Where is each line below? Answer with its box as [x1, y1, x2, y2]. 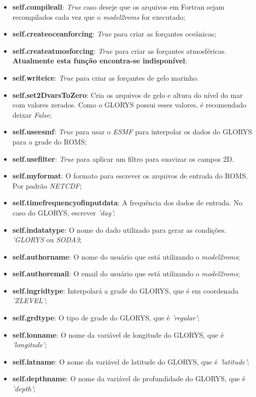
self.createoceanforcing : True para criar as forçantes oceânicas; [12, 28, 217, 39]
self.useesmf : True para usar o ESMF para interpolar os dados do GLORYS [12, 126, 252, 137]
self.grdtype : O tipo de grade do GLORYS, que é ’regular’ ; [12, 312, 200, 323]
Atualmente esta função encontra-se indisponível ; [12, 55, 187, 66]
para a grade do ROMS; [12, 136, 87, 147]
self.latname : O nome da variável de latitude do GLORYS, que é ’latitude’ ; [12, 356, 249, 367]
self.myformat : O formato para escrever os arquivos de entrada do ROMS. [12, 170, 248, 181]
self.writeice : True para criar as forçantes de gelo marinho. [12, 72, 199, 83]
